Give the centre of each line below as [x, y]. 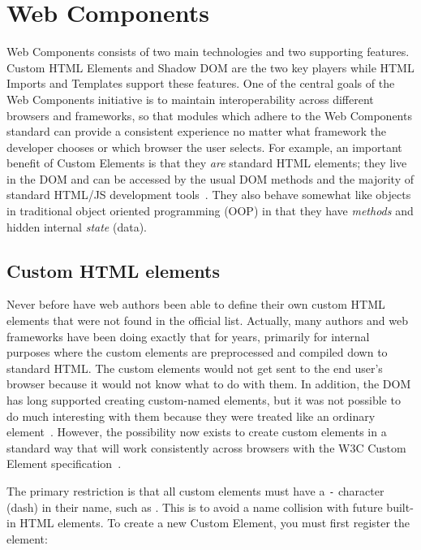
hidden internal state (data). [77, 226]
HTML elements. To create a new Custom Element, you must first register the [215, 523]
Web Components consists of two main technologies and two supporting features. [208, 52]
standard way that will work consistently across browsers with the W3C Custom [206, 447]
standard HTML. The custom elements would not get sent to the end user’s [195, 368]
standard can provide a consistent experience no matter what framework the [196, 131]
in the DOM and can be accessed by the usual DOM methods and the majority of [210, 178]
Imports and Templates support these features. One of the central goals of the [201, 83]
